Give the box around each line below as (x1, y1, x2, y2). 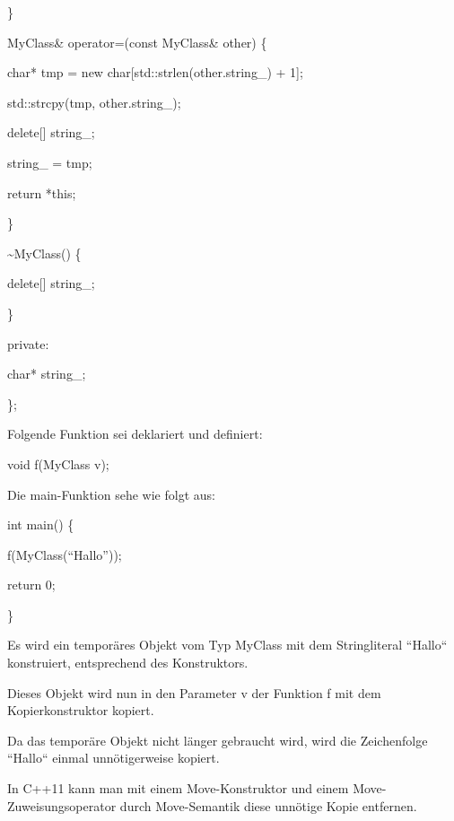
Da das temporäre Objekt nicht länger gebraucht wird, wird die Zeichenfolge (7, 730, 428, 749)
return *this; (7, 183, 76, 202)
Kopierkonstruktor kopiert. (7, 701, 154, 720)
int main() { (7, 515, 74, 534)
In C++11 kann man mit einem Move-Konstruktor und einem (7, 779, 349, 798)
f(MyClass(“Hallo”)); (7, 545, 122, 563)
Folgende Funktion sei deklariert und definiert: (7, 424, 263, 443)
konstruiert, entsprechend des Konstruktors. (7, 653, 249, 672)
